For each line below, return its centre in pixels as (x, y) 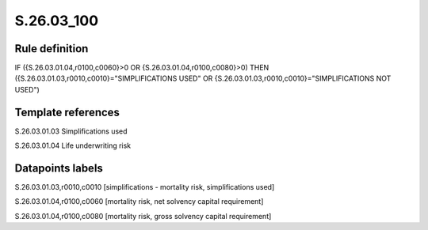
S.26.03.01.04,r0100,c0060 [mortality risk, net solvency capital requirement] (139, 202)
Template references (67, 112)
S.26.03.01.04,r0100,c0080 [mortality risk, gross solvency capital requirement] (143, 216)
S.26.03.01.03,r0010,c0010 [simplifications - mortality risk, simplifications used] (145, 187)
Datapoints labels (59, 168)
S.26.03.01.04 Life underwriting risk (73, 145)
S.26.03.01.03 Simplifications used (71, 131)
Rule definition (52, 49)
